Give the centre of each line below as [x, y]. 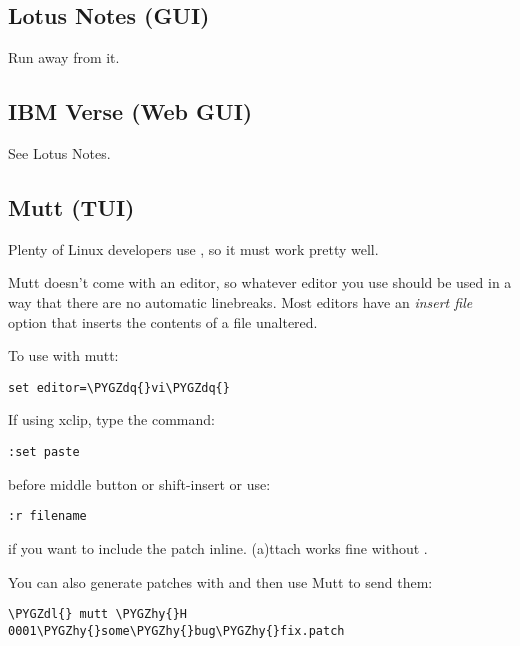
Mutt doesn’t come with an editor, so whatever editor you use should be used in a [260, 282]
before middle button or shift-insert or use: [139, 483]
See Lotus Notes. [59, 153]
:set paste [44, 452]
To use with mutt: [63, 355]
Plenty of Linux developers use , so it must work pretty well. [193, 248]
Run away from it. [64, 57]
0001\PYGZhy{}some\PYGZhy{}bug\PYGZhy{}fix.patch [176, 630]
